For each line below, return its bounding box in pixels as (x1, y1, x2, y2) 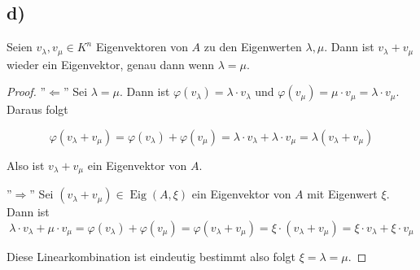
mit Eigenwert (307, 185, 378, 202)
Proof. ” (7, 83, 46, 100)
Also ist (7, 156, 45, 173)
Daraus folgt (7, 101, 68, 118)
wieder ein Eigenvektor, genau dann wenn (7, 55, 215, 72)
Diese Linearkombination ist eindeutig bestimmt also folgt (7, 247, 296, 264)
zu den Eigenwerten (203, 38, 302, 55)
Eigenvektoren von (95, 38, 188, 55)
